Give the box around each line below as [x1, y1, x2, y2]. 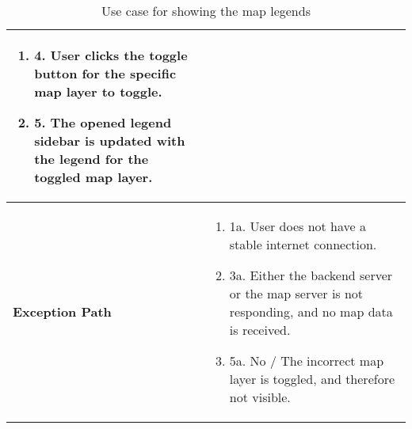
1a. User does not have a [229, 217, 366, 235]
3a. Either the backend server [229, 266, 393, 284]
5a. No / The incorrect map [229, 351, 384, 370]
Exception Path [13, 302, 112, 321]
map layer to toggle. [34, 82, 162, 101]
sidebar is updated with [34, 131, 185, 150]
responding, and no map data [229, 302, 393, 321]
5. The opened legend [34, 113, 172, 131]
